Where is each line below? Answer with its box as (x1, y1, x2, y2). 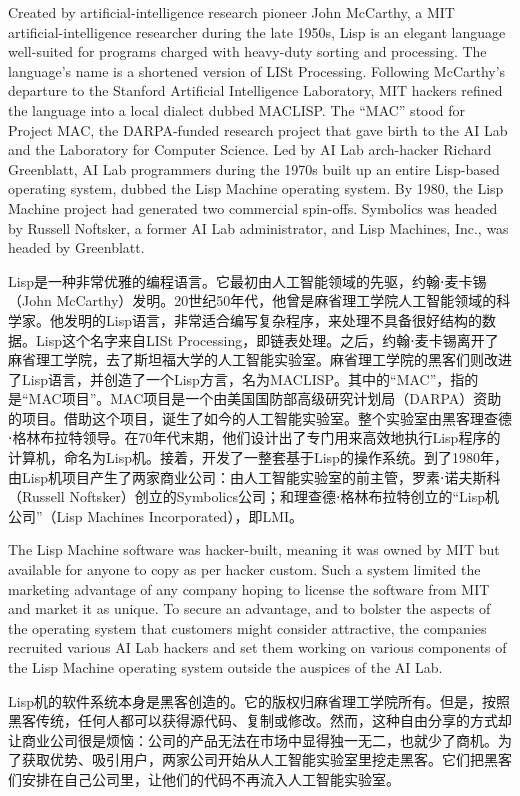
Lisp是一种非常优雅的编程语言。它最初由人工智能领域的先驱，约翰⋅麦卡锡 (8, 270, 487, 291)
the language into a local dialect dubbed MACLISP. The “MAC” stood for (8, 99, 466, 120)
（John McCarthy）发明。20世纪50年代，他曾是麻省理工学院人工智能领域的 (8, 290, 497, 311)
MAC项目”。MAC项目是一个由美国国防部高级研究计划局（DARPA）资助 (28, 388, 502, 409)
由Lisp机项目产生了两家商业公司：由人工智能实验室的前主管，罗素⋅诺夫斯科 (8, 466, 501, 487)
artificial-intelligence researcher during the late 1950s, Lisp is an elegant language (8, 21, 506, 42)
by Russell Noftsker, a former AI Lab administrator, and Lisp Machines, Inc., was (8, 217, 509, 238)
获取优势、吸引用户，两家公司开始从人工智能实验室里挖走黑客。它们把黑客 (21, 749, 512, 770)
